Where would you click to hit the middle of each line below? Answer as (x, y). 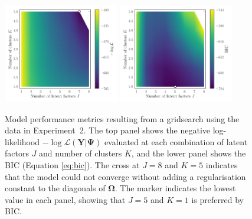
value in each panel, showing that (65, 199)
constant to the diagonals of (55, 188)
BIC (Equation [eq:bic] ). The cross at (72, 165)
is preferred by (217, 199)
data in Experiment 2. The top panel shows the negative (108, 130)
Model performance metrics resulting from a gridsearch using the (122, 118)
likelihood (22, 141)
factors (17, 153)
